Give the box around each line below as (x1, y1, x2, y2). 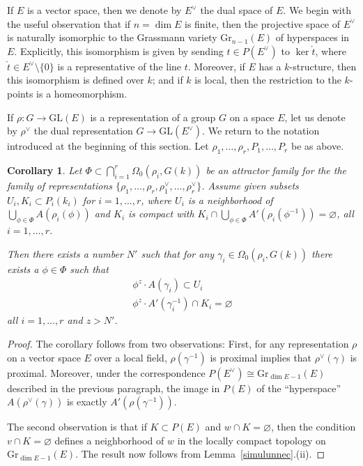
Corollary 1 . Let (7, 162, 82, 177)
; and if (152, 72, 183, 87)
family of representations (7, 178, 113, 192)
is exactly (66, 394, 107, 409)
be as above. (291, 139, 344, 153)
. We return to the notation (202, 123, 320, 138)
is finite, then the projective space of (184, 16, 341, 31)
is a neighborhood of (187, 192, 273, 207)
